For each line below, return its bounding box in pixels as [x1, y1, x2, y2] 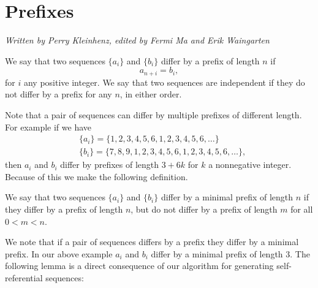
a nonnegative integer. [208, 158, 292, 171]
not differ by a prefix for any [5, 88, 112, 100]
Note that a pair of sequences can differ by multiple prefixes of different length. [5, 108, 302, 121]
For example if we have [5, 120, 91, 133]
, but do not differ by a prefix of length [131, 202, 278, 215]
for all [290, 202, 313, 215]
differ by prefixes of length [60, 158, 159, 171]
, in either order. [119, 88, 182, 100]
